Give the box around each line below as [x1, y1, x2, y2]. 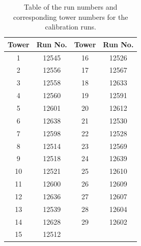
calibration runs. [45, 21, 96, 32]
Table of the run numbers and [24, 2, 118, 12]
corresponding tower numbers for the [13, 11, 128, 22]
